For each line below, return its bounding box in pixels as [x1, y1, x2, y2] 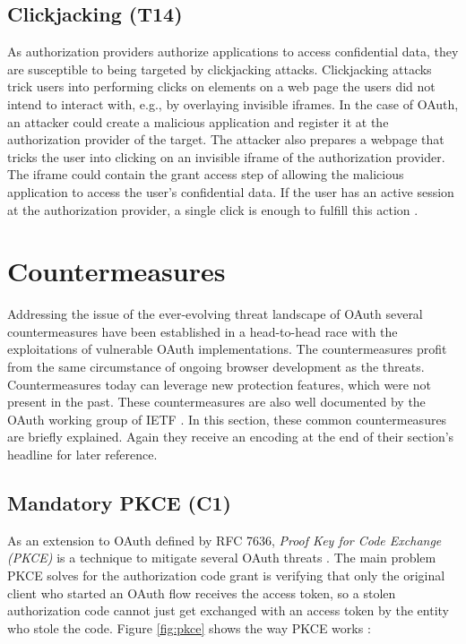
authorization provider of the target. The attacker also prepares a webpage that [7, 130, 444, 149]
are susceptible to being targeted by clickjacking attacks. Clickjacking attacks [7, 59, 432, 78]
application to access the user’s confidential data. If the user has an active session [7, 182, 454, 201]
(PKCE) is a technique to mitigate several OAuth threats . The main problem [7, 548, 436, 567]
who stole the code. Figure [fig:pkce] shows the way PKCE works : [7, 618, 371, 637]
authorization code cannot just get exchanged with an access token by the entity [7, 601, 449, 620]
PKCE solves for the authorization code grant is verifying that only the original [7, 566, 445, 584]
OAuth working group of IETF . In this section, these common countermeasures [7, 409, 447, 428]
